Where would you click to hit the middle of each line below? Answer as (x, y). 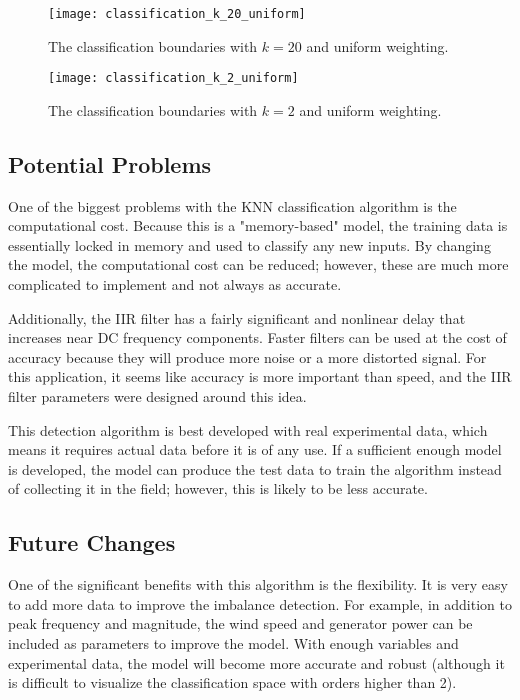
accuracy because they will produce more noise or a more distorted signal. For (247, 356)
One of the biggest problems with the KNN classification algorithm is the (232, 205)
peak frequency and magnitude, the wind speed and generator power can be (240, 623)
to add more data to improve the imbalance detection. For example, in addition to (260, 603)
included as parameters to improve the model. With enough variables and (233, 643)
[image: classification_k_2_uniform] (173, 78)
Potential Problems (110, 163)
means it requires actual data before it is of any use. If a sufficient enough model (255, 449)
